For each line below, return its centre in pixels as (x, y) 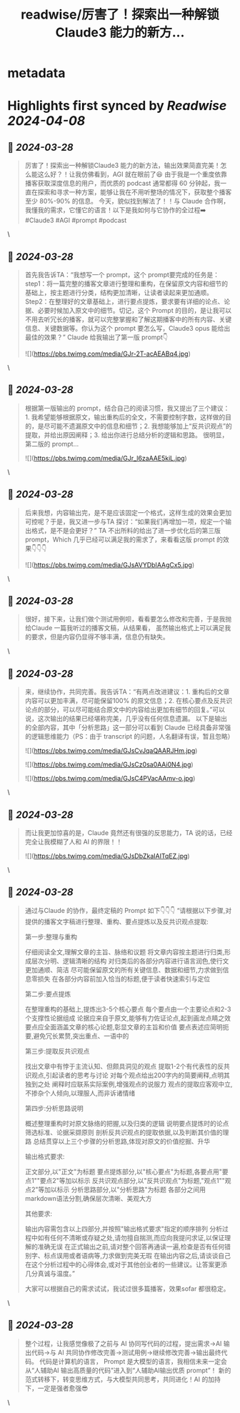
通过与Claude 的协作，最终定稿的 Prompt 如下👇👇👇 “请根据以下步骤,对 (128, 910)
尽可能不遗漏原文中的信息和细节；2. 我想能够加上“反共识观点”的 (138, 426)
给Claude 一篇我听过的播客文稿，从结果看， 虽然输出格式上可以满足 (125, 628)
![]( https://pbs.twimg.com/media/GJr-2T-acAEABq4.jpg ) (107, 354)
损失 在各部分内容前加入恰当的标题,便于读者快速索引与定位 (124, 979)
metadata (36, 73)
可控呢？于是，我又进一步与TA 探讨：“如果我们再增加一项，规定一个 (125, 521)
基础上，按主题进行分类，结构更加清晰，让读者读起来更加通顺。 (119, 293)
